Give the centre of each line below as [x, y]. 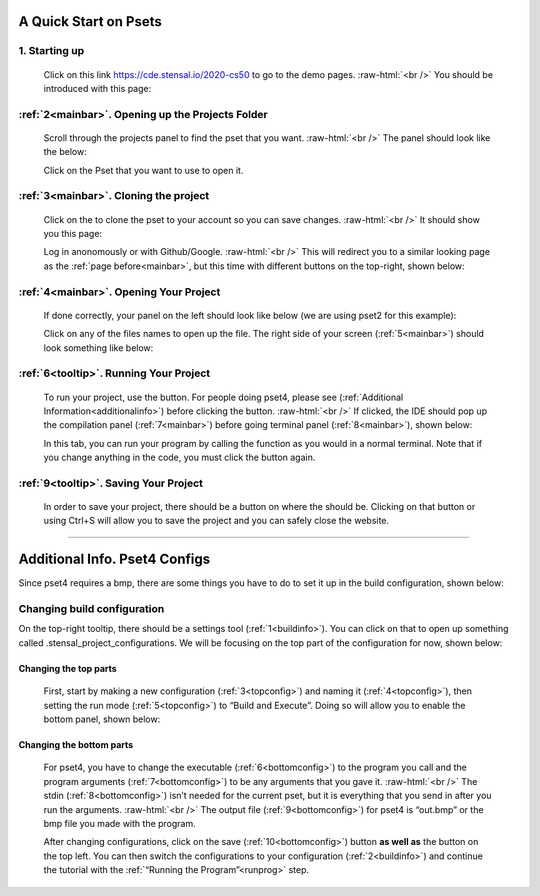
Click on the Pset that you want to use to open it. [143, 170]
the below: [65, 152]
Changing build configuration [91, 609]
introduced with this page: [97, 88]
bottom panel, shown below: [102, 719]
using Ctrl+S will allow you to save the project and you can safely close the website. [216, 521]
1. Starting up [51, 51]
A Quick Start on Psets [90, 21]
